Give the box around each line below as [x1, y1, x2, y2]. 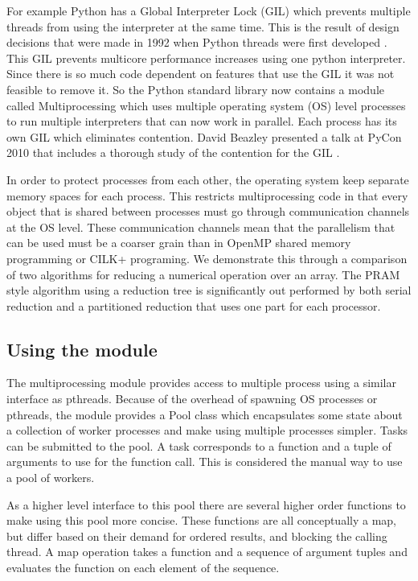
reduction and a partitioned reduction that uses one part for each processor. [6, 297, 381, 314]
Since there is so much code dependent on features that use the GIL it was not [6, 65, 395, 82]
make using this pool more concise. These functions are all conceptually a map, [6, 512, 396, 529]
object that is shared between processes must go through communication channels [6, 203, 410, 220]
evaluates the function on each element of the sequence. [6, 559, 280, 576]
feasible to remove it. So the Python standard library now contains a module [6, 80, 384, 97]
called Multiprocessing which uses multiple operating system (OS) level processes [6, 97, 406, 113]
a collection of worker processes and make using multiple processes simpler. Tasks [6, 422, 408, 439]
